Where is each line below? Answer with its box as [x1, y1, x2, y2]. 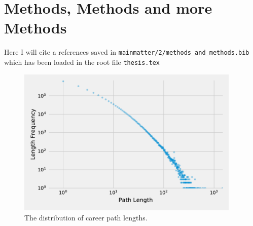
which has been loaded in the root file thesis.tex [4, 56, 160, 67]
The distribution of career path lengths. [24, 212, 148, 222]
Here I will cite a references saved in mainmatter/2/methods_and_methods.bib [4, 47, 249, 57]
